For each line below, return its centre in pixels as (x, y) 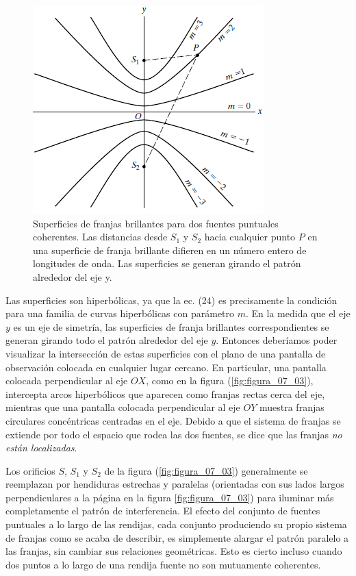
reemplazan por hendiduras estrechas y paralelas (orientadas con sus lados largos (175, 484)
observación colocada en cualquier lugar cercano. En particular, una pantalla (166, 367)
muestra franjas (292, 407)
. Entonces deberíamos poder (277, 340)
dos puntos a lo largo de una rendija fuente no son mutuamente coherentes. (163, 564)
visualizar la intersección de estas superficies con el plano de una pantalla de (166, 353)
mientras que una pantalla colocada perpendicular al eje (123, 407)
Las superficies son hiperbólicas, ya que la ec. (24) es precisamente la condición (171, 300)
